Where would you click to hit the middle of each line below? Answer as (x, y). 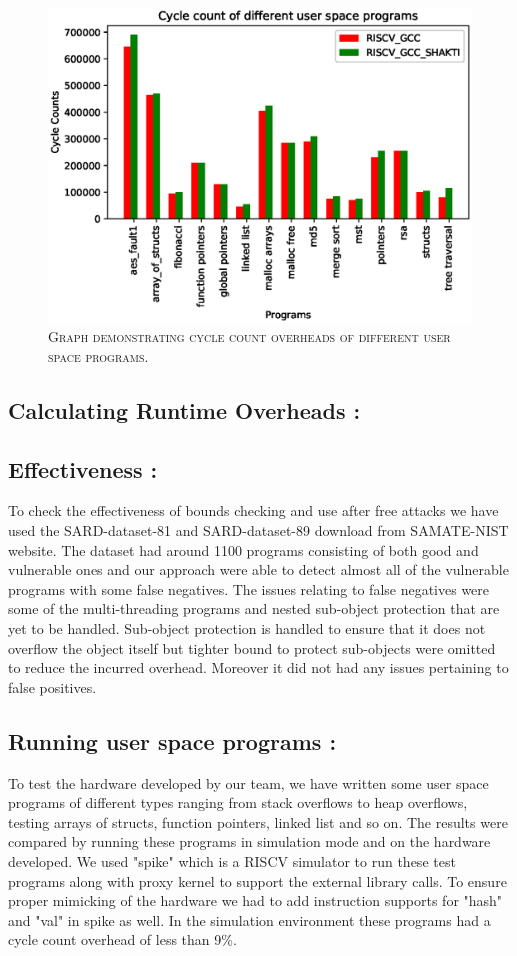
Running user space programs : (172, 740)
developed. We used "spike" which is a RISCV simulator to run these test (232, 860)
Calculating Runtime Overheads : (184, 409)
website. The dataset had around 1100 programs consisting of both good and (243, 549)
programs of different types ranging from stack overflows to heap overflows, (238, 802)
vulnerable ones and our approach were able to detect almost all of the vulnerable (258, 569)
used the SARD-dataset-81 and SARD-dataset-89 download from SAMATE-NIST (258, 530)
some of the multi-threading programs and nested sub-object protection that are (254, 608)
